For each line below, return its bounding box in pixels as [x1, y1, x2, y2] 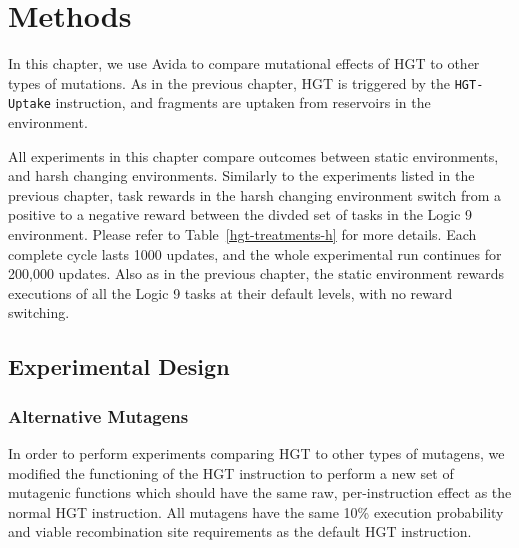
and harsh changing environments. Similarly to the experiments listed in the [8, 165, 475, 186]
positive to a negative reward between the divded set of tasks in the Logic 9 [8, 204, 473, 225]
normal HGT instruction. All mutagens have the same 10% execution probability [8, 501, 504, 522]
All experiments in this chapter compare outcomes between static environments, [8, 145, 499, 166]
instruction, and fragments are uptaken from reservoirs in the [55, 92, 431, 113]
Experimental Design [8, 351, 230, 382]
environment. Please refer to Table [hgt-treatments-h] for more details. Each [8, 224, 477, 244]
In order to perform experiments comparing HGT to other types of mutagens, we [8, 442, 505, 463]
